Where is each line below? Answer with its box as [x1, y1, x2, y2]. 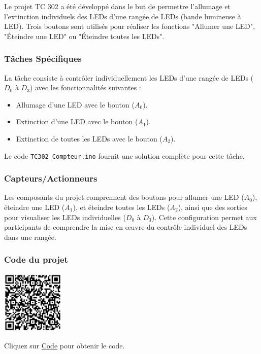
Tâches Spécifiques [4, 52, 82, 65]
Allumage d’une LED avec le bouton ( [16, 99, 135, 110]
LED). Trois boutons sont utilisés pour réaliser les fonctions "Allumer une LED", [4, 21, 255, 31]
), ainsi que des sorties [178, 202, 247, 213]
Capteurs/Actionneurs [4, 172, 97, 185]
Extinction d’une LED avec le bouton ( [16, 116, 138, 127]
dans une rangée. [4, 231, 56, 242]
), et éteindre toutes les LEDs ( [73, 202, 170, 213]
